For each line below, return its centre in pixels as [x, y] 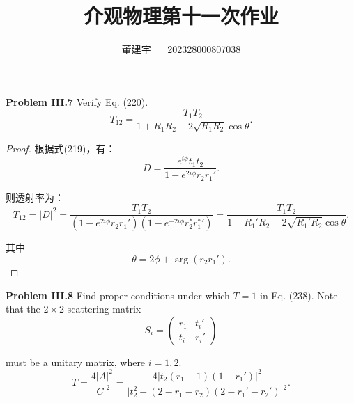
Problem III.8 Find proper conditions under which [118, 295]
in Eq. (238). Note [299, 295]
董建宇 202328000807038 [181, 49]
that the [23, 309]
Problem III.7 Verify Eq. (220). [77, 101]
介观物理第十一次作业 [181, 16]
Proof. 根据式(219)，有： [61, 148]
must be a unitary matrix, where [76, 362]
